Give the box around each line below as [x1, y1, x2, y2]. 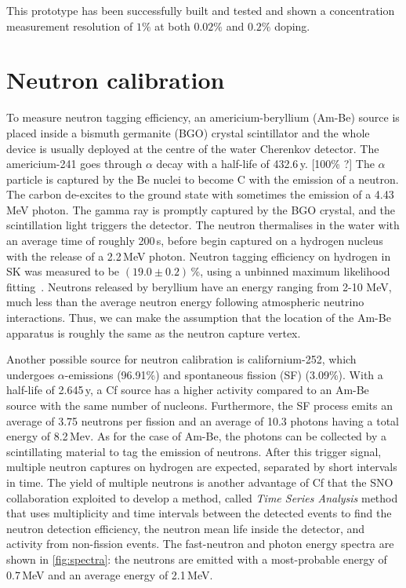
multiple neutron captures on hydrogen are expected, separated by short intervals [6, 458, 397, 475]
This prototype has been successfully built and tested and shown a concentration [6, 2, 395, 18]
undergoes [6, 366, 55, 382]
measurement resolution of [6, 17, 133, 34]
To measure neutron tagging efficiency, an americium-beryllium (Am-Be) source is [6, 109, 400, 126]
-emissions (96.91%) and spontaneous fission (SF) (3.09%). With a [64, 366, 383, 382]
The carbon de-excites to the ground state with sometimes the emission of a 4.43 [6, 186, 394, 203]
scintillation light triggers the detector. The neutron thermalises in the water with [6, 217, 400, 233]
